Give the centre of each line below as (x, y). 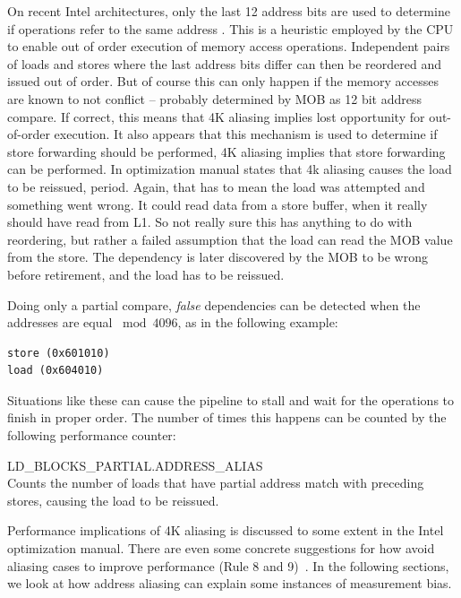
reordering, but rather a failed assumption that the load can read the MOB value (230, 239)
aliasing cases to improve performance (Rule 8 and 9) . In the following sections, (228, 565)
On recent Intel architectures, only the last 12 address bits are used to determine (229, 11)
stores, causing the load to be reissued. (113, 500)
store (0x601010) (59, 353)
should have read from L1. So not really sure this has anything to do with (210, 222)
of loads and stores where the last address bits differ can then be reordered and (224, 63)
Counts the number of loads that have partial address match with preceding (216, 483)
